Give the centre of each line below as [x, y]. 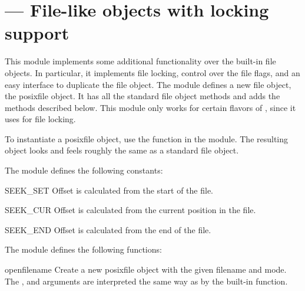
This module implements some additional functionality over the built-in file [140, 61]
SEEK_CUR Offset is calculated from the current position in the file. [130, 210]
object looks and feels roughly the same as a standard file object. [122, 150]
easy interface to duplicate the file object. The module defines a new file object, [148, 84]
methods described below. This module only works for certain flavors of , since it [150, 107]
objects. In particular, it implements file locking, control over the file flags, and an [152, 72]
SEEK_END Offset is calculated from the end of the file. [108, 229]
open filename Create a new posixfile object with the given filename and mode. [146, 269]
